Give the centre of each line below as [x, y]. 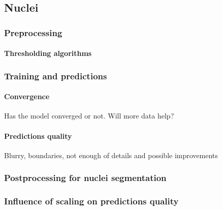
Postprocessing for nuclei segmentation [85, 178]
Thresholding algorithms [48, 53]
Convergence [27, 96]
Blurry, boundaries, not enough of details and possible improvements [111, 155]
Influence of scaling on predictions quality [91, 201]
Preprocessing [33, 32]
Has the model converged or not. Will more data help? [89, 116]
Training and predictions [56, 76]
